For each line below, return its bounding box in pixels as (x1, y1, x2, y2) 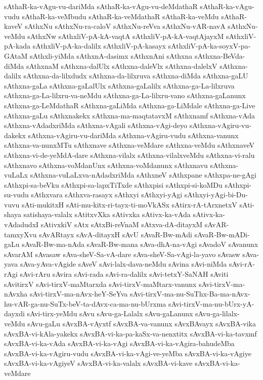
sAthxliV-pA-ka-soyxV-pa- (168, 40, 251, 51)
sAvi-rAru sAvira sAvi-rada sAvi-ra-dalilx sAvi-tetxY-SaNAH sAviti (20, 269, 229, 279)
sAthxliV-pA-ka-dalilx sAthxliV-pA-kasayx (32, 40, 166, 51)
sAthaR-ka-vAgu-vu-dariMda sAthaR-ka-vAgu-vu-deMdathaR (4, 1, 198, 11)
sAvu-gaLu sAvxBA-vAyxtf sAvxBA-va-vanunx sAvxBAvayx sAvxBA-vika (27, 318, 256, 328)
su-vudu (4, 189, 29, 200)
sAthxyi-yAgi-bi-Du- (184, 189, 248, 200)
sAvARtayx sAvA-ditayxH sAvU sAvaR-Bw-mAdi (39, 229, 192, 239)
